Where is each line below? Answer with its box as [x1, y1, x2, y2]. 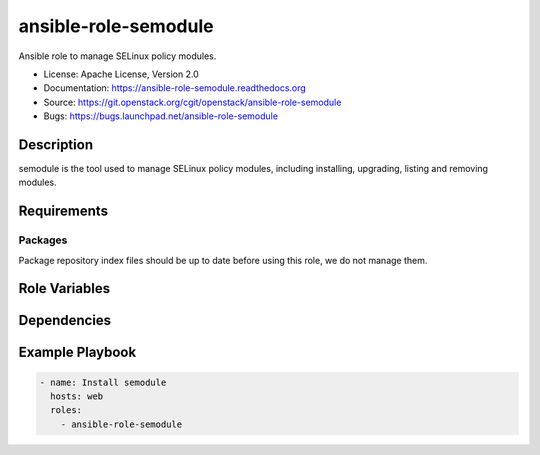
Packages [18, 233, 68, 247]
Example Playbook [18, 344, 137, 361]
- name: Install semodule [39, 376, 167, 388]
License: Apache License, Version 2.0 [43, 68, 199, 80]
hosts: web [50, 390, 104, 402]
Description [18, 136, 94, 153]
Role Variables [18, 280, 110, 297]
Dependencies [18, 312, 112, 329]
